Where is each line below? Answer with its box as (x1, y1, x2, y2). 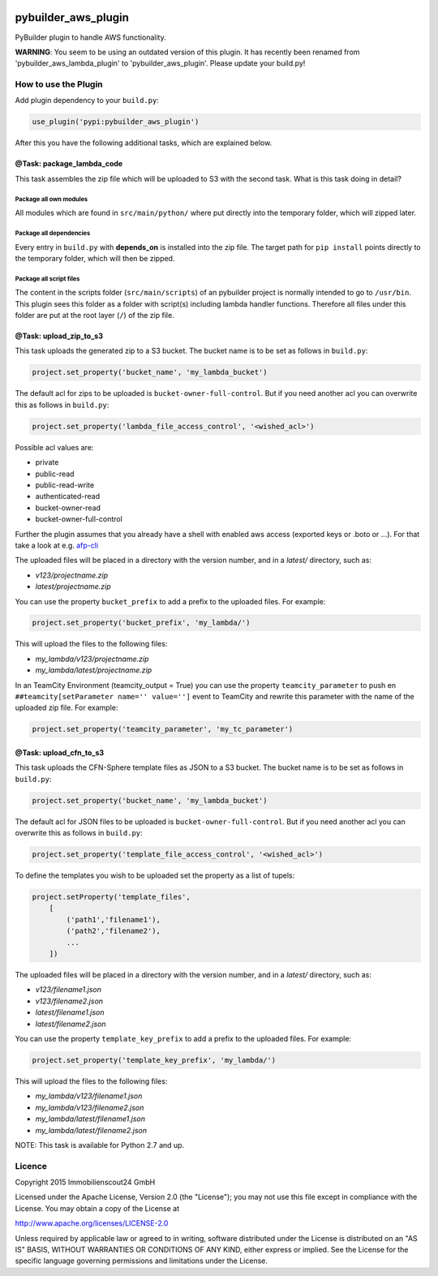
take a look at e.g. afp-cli (15, 540, 99, 550)
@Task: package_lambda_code (15, 159, 123, 169)
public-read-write (35, 479, 95, 490)
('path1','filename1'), (66, 915, 161, 924)
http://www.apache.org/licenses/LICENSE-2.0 (15, 1218, 169, 1228)
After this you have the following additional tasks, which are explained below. (15, 138, 273, 148)
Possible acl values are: (15, 442, 94, 452)
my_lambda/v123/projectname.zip (35, 654, 149, 664)
